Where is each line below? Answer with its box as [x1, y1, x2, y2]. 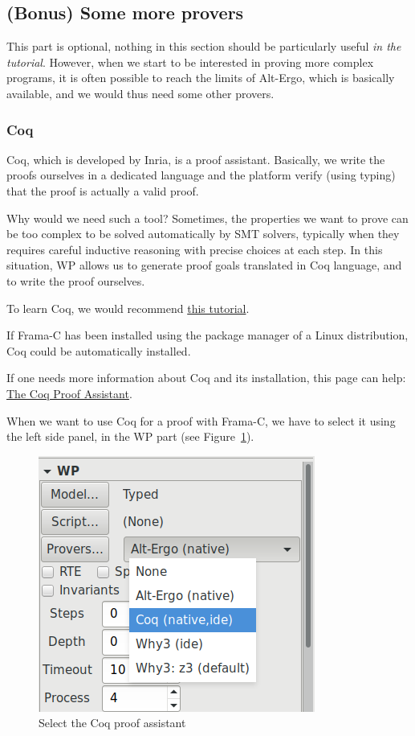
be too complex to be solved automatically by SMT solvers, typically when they [6, 225, 400, 242]
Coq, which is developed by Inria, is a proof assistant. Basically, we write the [6, 150, 385, 167]
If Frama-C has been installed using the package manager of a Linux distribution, [6, 327, 409, 343]
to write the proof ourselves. [6, 272, 145, 289]
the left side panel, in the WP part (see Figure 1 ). [6, 428, 254, 445]
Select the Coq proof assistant [39, 714, 186, 731]
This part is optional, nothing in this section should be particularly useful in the [6, 38, 401, 55]
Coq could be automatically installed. [6, 342, 191, 359]
